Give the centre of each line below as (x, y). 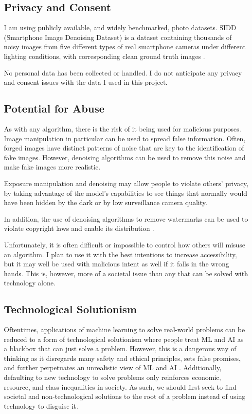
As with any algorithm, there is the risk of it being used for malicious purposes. (123, 128)
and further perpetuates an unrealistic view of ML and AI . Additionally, (113, 367)
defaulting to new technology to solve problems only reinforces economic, (113, 377)
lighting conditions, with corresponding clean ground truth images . (105, 56)
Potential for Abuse (54, 108)
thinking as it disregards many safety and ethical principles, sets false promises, (122, 358)
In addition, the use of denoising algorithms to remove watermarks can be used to (126, 218)
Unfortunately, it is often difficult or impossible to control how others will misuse (125, 244)
